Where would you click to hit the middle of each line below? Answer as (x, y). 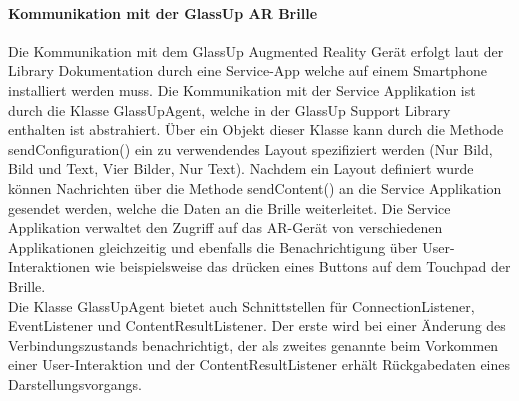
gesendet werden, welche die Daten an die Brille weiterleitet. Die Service (229, 207)
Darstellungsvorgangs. (75, 383)
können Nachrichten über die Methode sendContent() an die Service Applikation (255, 187)
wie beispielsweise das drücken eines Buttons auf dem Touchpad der (302, 266)
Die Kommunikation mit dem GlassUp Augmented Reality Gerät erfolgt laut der (256, 50)
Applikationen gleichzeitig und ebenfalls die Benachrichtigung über (213, 246)
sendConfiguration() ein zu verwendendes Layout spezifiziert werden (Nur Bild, (250, 148)
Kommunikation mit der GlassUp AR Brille (163, 12)
